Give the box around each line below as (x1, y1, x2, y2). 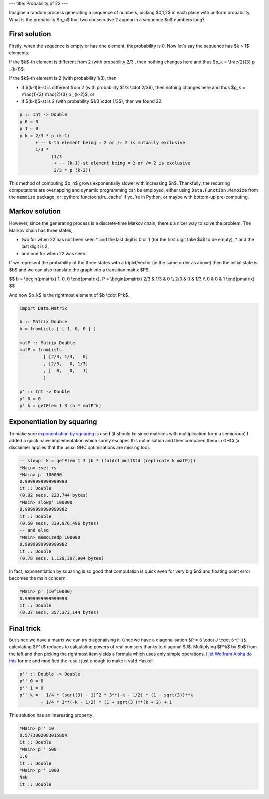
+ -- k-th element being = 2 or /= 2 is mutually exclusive (35, 140, 185, 145)
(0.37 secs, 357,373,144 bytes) (19, 610, 99, 615)
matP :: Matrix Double (19, 340, 75, 346)
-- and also (19, 527, 49, 533)
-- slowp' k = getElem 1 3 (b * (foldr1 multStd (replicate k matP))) (19, 458, 196, 464)
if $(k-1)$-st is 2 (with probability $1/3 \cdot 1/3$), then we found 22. (21, 98, 163, 104)
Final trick (9, 624, 41, 633)
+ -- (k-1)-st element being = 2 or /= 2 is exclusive (54, 160, 191, 166)
